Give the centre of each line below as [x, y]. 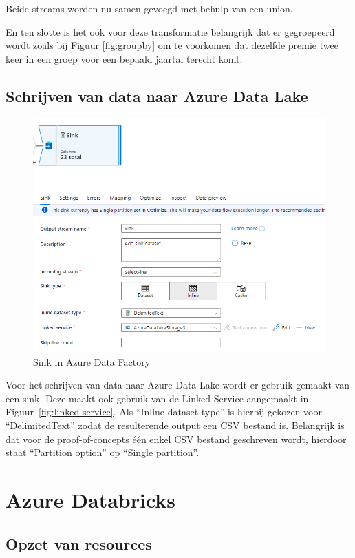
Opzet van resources [79, 543]
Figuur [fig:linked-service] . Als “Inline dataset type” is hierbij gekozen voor [164, 412]
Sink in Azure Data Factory [92, 361]
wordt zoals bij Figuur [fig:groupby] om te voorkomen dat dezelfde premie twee [172, 45]
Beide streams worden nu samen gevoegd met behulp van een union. [149, 8]
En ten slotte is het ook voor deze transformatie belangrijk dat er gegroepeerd [170, 31]
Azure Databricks [91, 500]
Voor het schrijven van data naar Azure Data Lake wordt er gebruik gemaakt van [178, 385]
